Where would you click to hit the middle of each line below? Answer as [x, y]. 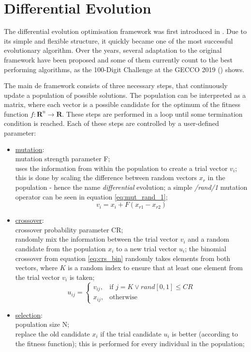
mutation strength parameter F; [63, 159]
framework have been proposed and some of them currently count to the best [118, 59]
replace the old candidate [52, 334]
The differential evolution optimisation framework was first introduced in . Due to [125, 31]
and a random [208, 239]
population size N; [42, 324]
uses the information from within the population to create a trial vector [121, 168]
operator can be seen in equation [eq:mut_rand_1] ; [91, 196]
